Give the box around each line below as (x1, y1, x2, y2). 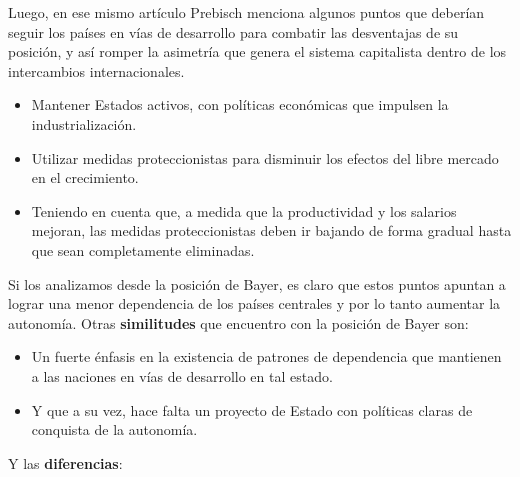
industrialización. (31, 113, 137, 134)
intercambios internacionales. (8, 60, 185, 81)
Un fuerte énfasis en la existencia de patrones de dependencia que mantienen (31, 346, 502, 367)
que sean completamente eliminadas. (31, 239, 255, 260)
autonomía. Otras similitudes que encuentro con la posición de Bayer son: (8, 312, 469, 333)
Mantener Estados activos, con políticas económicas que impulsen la (31, 94, 449, 115)
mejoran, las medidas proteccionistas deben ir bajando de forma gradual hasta (31, 220, 512, 241)
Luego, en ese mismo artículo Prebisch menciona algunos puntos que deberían (8, 2, 485, 22)
